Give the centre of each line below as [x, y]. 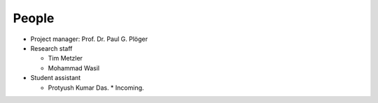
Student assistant [56, 78]
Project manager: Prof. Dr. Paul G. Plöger [89, 39]
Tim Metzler [65, 58]
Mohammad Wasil [74, 68]
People [34, 18]
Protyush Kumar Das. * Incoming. [96, 88]
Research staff [51, 48]
